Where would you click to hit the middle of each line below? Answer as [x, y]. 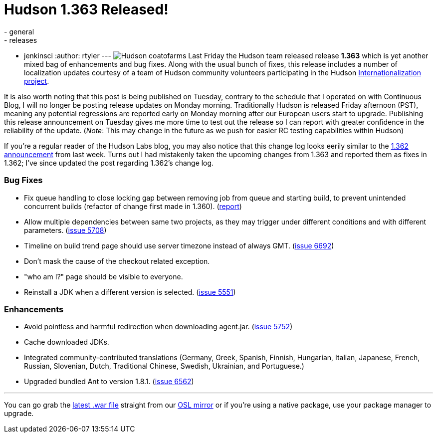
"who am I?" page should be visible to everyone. [104, 276]
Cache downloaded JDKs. [67, 342]
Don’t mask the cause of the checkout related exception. [117, 261]
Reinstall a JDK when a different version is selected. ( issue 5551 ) [130, 292]
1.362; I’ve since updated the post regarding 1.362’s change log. [109, 163]
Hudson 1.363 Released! [86, 9]
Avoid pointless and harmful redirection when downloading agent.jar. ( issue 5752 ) [158, 327]
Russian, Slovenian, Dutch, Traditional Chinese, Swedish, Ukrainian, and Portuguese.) [164, 366]
